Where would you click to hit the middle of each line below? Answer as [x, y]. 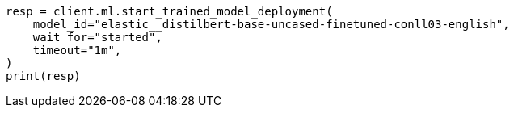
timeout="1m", [77, 50]
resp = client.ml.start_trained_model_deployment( [169, 11]
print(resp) [43, 76]
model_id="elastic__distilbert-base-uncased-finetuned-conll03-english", [271, 24]
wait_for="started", [97, 37]
